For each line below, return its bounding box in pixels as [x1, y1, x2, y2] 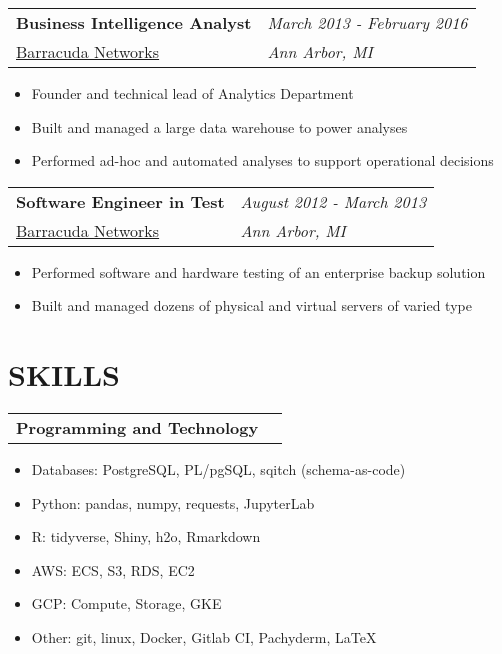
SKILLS [8, 354, 120, 395]
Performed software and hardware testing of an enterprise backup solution [31, 261, 486, 282]
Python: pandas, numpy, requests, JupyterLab [31, 492, 315, 513]
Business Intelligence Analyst [16, 11, 252, 34]
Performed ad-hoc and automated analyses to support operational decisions [31, 150, 494, 171]
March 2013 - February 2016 [267, 11, 468, 34]
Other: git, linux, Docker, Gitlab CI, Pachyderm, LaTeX [31, 627, 377, 648]
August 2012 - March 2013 [240, 189, 427, 213]
